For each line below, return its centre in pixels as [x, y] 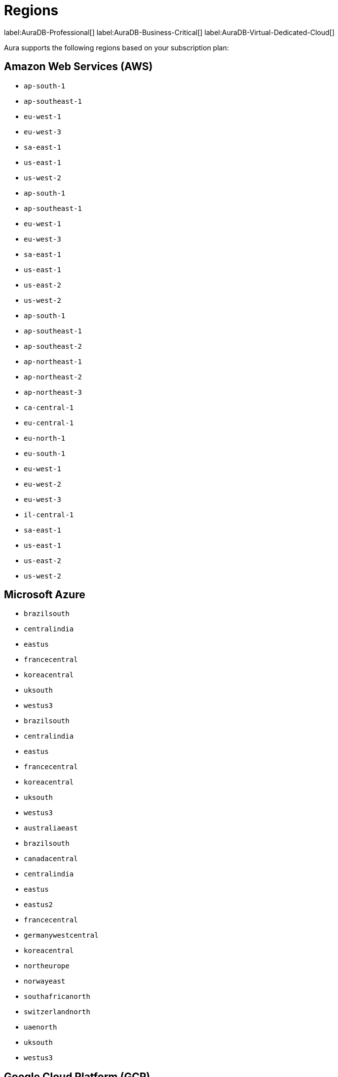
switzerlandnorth [57, 1012]
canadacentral [51, 859]
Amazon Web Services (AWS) [78, 67]
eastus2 [38, 905]
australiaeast [51, 828]
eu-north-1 [45, 438]
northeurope [47, 966]
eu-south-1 [45, 453]
